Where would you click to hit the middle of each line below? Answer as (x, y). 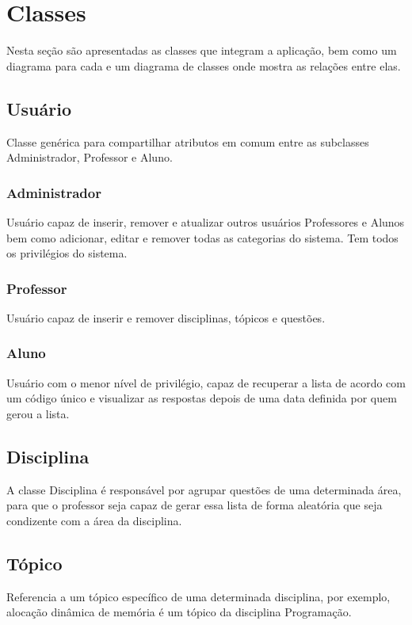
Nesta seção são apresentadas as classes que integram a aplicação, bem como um (202, 50)
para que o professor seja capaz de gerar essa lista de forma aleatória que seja (195, 505)
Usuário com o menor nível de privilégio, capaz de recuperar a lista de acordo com (206, 382)
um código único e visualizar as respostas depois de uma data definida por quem (202, 398)
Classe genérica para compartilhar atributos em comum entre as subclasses (188, 141)
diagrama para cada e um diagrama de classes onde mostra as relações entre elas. (204, 65)
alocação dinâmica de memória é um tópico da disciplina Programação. (179, 612)
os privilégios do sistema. (67, 253)
